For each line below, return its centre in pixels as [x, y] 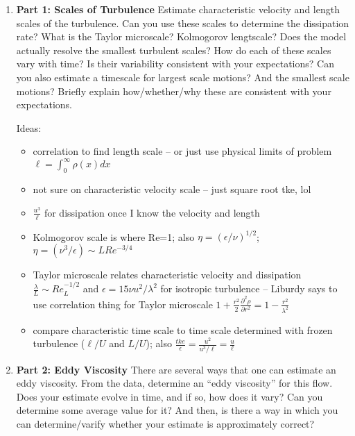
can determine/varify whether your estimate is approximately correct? [165, 424]
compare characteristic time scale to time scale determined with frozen [183, 329]
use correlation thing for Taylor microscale [123, 304]
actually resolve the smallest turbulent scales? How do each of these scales [174, 50]
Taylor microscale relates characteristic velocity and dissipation [167, 274]
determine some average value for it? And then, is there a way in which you [177, 410]
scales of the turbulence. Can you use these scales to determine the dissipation [183, 23]
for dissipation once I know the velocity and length [152, 212]
